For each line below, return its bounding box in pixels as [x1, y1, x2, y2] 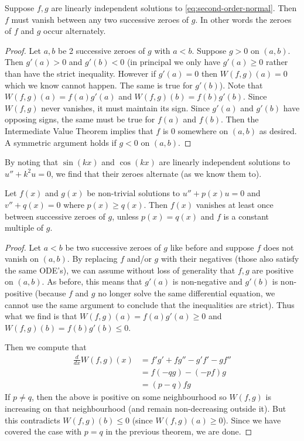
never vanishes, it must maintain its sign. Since [41, 101, 210, 114]
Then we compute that [5, 341, 87, 353]
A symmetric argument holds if [5, 136, 117, 148]
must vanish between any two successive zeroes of [11, 13, 189, 25]
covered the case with [5, 425, 82, 437]
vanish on [5, 252, 39, 265]
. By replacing [67, 252, 118, 265]
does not [263, 241, 294, 253]
